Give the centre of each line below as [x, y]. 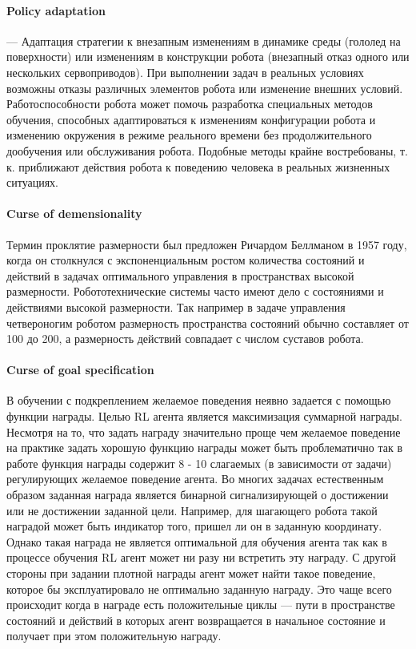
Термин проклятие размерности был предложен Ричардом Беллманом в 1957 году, [207, 244]
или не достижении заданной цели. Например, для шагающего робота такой [192, 510]
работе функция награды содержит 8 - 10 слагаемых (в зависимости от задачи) [199, 463]
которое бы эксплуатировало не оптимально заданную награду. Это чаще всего [199, 589]
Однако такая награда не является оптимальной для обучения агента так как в [197, 541]
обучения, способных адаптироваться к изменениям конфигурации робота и [191, 119]
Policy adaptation [56, 10]
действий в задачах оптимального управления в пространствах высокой [180, 275]
